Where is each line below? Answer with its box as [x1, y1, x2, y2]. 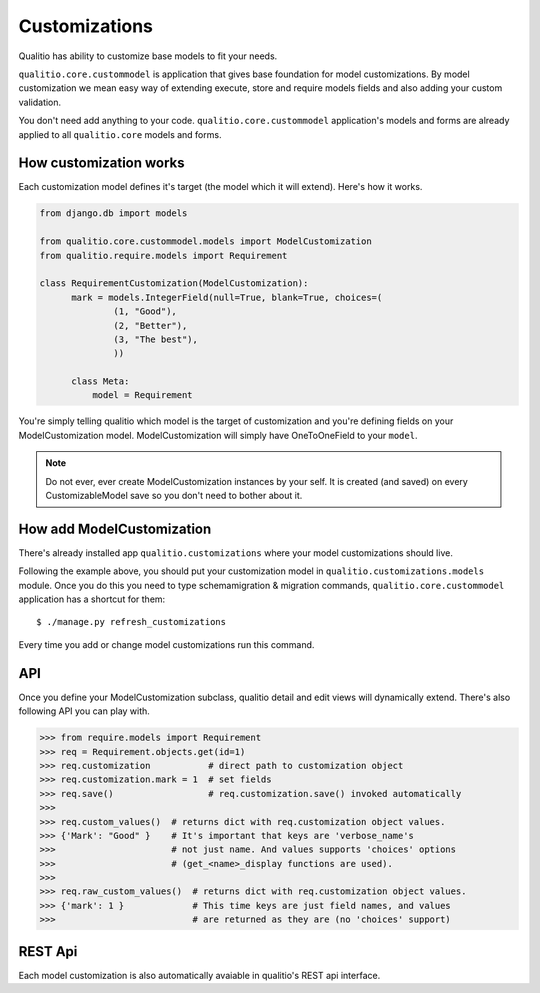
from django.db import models [39, 208, 188, 219]
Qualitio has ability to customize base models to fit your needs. [18, 50, 278, 62]
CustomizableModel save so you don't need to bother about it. [45, 490, 303, 502]
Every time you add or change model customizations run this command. [18, 638, 315, 650]
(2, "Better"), [113, 320, 188, 331]
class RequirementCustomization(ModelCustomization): [39, 278, 309, 289]
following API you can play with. [18, 705, 150, 717]
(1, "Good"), [113, 306, 177, 317]
